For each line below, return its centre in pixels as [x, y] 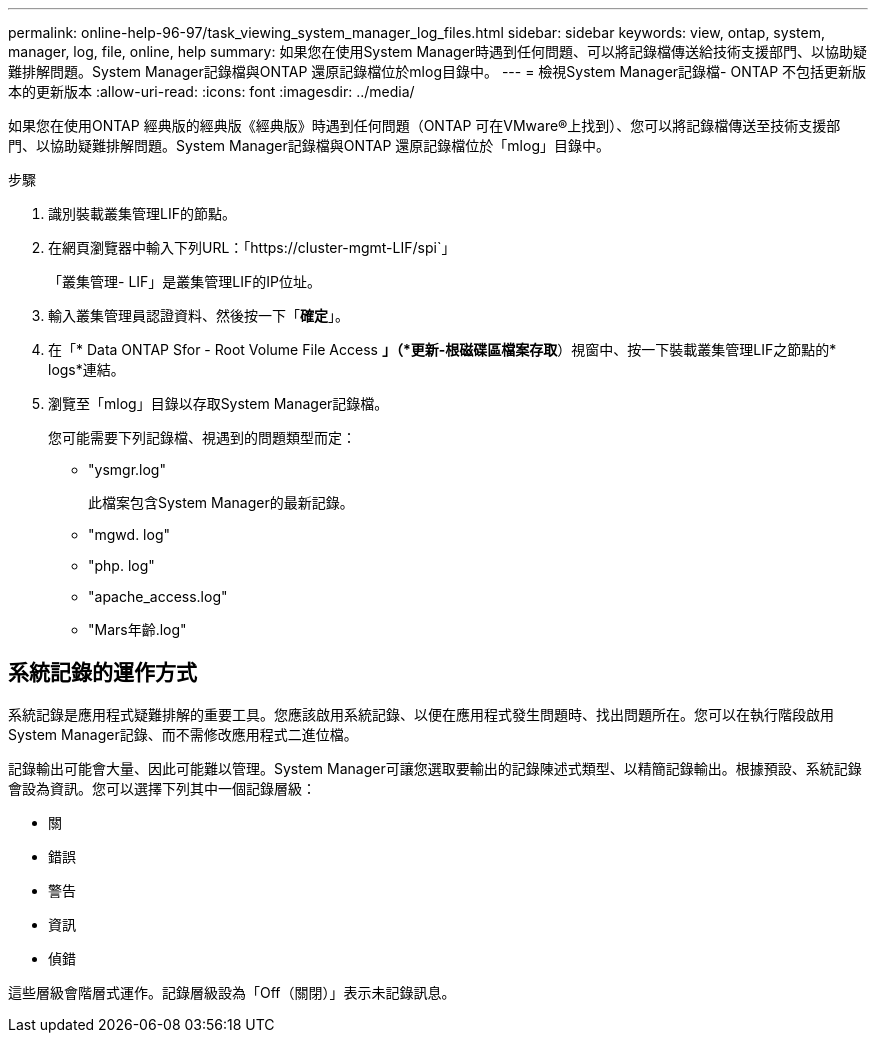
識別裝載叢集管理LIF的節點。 [142, 213]
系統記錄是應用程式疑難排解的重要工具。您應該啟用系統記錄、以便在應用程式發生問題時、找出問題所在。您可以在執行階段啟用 [421, 714]
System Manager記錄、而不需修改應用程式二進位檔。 [183, 734]
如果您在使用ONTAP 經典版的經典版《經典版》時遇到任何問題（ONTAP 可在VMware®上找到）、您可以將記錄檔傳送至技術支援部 [424, 125]
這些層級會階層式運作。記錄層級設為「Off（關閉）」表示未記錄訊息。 [232, 992]
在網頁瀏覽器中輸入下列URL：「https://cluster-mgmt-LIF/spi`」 [252, 247]
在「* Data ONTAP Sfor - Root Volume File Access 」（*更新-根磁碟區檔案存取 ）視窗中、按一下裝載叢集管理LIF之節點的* [442, 349]
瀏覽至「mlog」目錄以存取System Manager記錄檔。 [218, 403]
